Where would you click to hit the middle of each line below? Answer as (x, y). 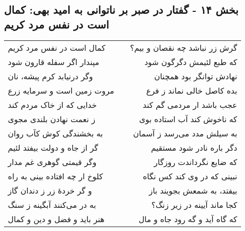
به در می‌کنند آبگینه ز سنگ (52, 204)
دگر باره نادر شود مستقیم (194, 147)
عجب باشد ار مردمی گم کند (190, 104)
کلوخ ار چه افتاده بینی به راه (56, 176)
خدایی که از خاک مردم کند (52, 104)
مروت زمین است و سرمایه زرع (61, 90)
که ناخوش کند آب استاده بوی (188, 119)
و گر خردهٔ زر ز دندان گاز (50, 190)
